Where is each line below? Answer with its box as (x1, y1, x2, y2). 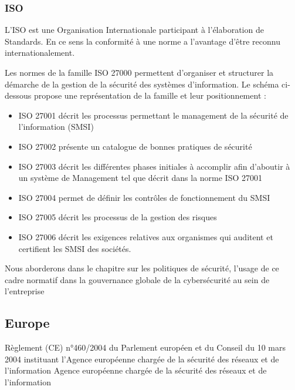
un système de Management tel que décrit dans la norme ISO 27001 (18, 172, 263, 184)
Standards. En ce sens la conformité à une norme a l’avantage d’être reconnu (5, 35, 280, 47)
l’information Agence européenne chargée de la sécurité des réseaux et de (5, 364, 267, 376)
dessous (5, 89, 32, 102)
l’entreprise (5, 285, 45, 297)
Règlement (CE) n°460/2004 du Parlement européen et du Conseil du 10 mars (5, 341, 286, 354)
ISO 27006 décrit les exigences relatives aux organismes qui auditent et (18, 230, 273, 243)
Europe (5, 314, 50, 332)
